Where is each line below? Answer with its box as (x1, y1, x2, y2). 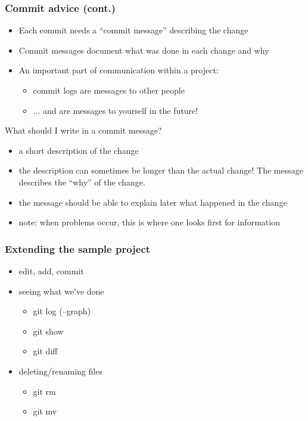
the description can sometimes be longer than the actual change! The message (18, 164, 303, 177)
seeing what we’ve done (18, 284, 104, 297)
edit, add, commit (18, 264, 84, 277)
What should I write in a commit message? (5, 124, 162, 137)
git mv (33, 405, 57, 417)
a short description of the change (18, 144, 139, 156)
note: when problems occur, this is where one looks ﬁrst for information (18, 216, 280, 228)
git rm (33, 385, 56, 397)
